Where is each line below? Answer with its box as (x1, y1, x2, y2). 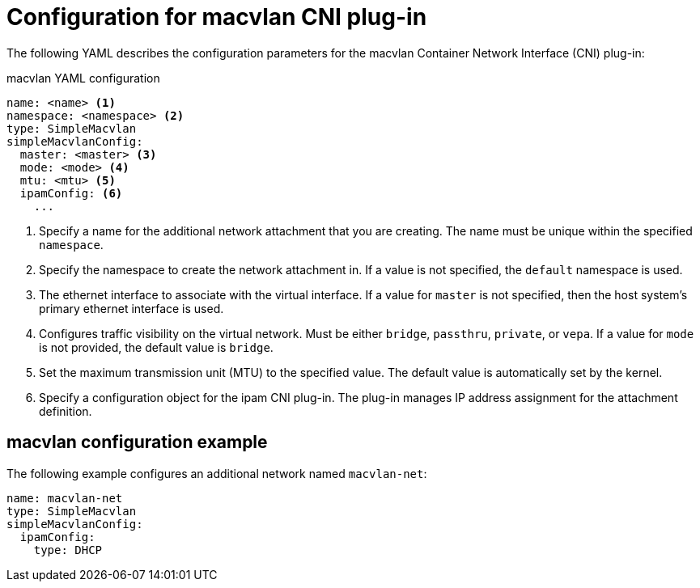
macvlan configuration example (6, 432, 268, 453)
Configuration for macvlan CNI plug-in (6, 3, 427, 31)
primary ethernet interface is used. (39, 301, 224, 315)
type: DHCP (33, 543, 103, 556)
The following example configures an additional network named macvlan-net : (6, 466, 427, 480)
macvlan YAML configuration (6, 70, 160, 85)
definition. (39, 404, 92, 418)
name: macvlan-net (6, 491, 123, 505)
